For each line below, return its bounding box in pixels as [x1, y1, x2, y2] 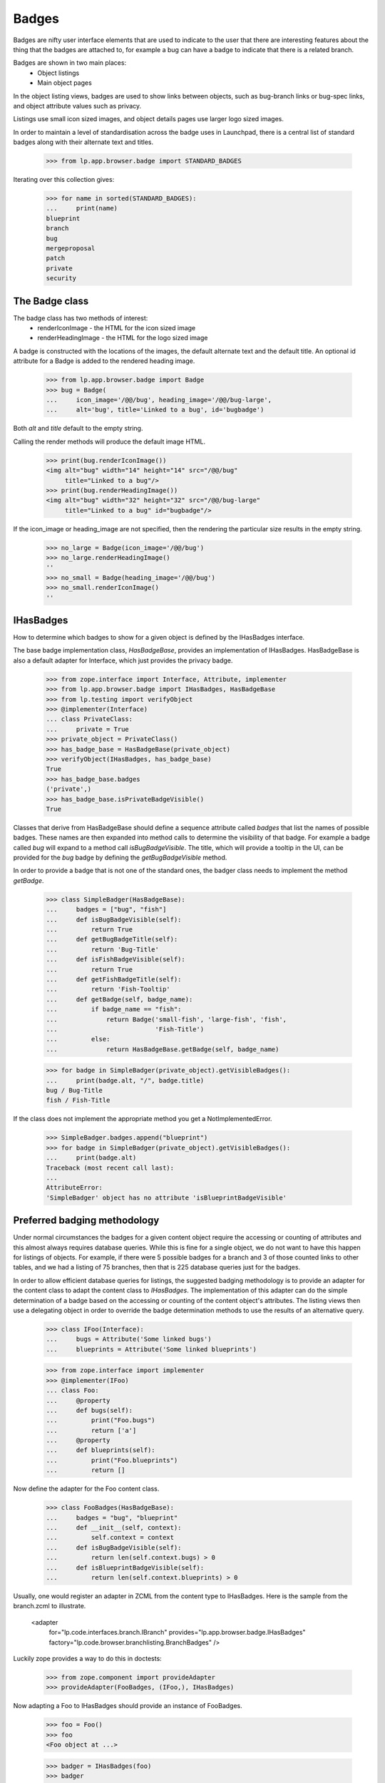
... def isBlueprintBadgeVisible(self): [46, 1563, 205, 1572]
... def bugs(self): [46, 1406, 133, 1414]
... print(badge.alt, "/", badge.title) [46, 1076, 205, 1084]
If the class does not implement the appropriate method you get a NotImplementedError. [13, 1115, 272, 1123]
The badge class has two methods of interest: [13, 314, 148, 322]
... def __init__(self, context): [46, 1523, 182, 1532]
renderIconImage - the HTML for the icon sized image [37, 324, 196, 332]
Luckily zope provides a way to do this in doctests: [13, 1654, 162, 1662]
